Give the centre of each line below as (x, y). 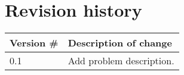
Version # (34, 43)
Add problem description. (121, 61)
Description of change (120, 43)
